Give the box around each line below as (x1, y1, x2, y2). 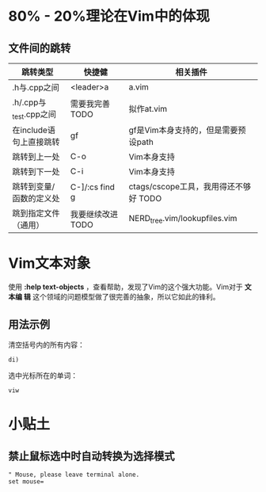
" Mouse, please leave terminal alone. (8, 471, 140, 479)
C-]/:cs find (70, 181, 115, 193)
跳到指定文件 (12, 208, 61, 219)
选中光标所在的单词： (8, 370, 78, 380)
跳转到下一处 (12, 166, 61, 177)
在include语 (12, 124, 55, 135)
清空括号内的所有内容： (8, 340, 85, 349)
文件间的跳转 (8, 41, 71, 55)
